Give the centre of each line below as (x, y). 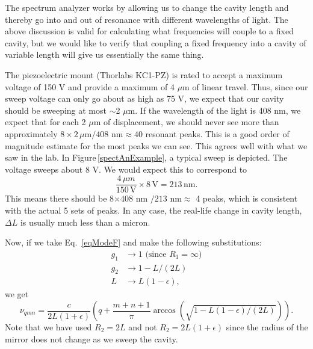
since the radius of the (267, 327)
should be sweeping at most (56, 110)
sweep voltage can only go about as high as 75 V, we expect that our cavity (144, 98)
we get (17, 294)
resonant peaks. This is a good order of (217, 133)
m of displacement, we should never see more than (186, 122)
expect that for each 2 (45, 122)
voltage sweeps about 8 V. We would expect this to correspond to (126, 169)
